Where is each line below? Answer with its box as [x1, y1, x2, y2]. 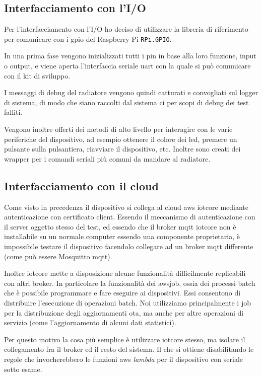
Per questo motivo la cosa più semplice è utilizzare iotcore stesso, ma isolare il [4, 334, 245, 344]
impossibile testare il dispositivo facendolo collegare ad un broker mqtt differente [4, 241, 253, 251]
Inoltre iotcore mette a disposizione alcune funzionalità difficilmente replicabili [4, 268, 246, 278]
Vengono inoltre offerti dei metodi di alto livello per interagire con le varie [4, 124, 233, 134]
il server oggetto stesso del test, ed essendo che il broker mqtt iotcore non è [4, 221, 236, 232]
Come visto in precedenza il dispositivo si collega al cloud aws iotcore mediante [4, 201, 248, 212]
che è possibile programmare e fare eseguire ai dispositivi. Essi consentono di [4, 287, 241, 298]
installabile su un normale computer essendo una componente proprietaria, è [4, 231, 240, 242]
